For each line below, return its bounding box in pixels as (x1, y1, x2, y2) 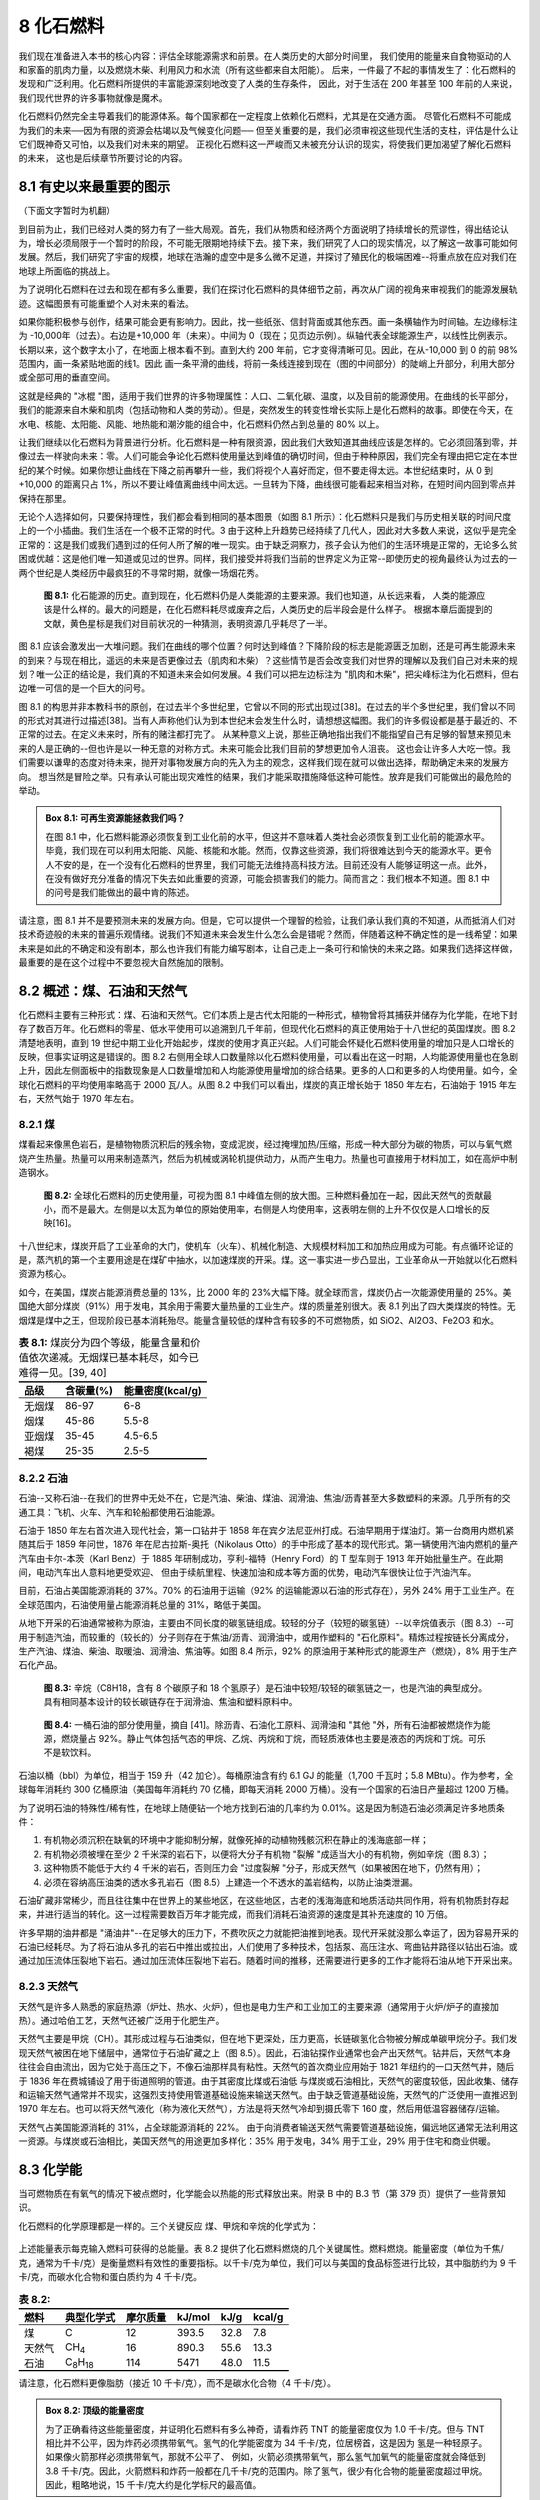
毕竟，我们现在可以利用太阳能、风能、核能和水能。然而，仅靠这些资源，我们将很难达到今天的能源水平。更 (45, 845, 484, 857)
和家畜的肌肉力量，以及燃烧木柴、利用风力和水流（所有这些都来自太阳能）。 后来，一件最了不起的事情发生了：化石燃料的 (18, 63, 516, 75)
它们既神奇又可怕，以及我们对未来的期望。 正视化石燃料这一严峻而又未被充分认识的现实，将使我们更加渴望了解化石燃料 (18, 138, 512, 150)
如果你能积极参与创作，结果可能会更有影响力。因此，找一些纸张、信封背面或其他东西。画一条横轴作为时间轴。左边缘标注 (18, 315, 518, 327)
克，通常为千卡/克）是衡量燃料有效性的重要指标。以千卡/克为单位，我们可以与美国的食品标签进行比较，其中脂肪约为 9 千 (18, 2256, 517, 2269)
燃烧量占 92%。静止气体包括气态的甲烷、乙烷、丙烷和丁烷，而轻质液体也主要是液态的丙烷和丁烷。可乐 (60, 1733, 486, 1744)
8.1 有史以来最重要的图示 (18, 178, 171, 195)
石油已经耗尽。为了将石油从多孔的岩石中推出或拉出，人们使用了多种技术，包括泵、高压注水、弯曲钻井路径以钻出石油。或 (18, 1941, 518, 1953)
